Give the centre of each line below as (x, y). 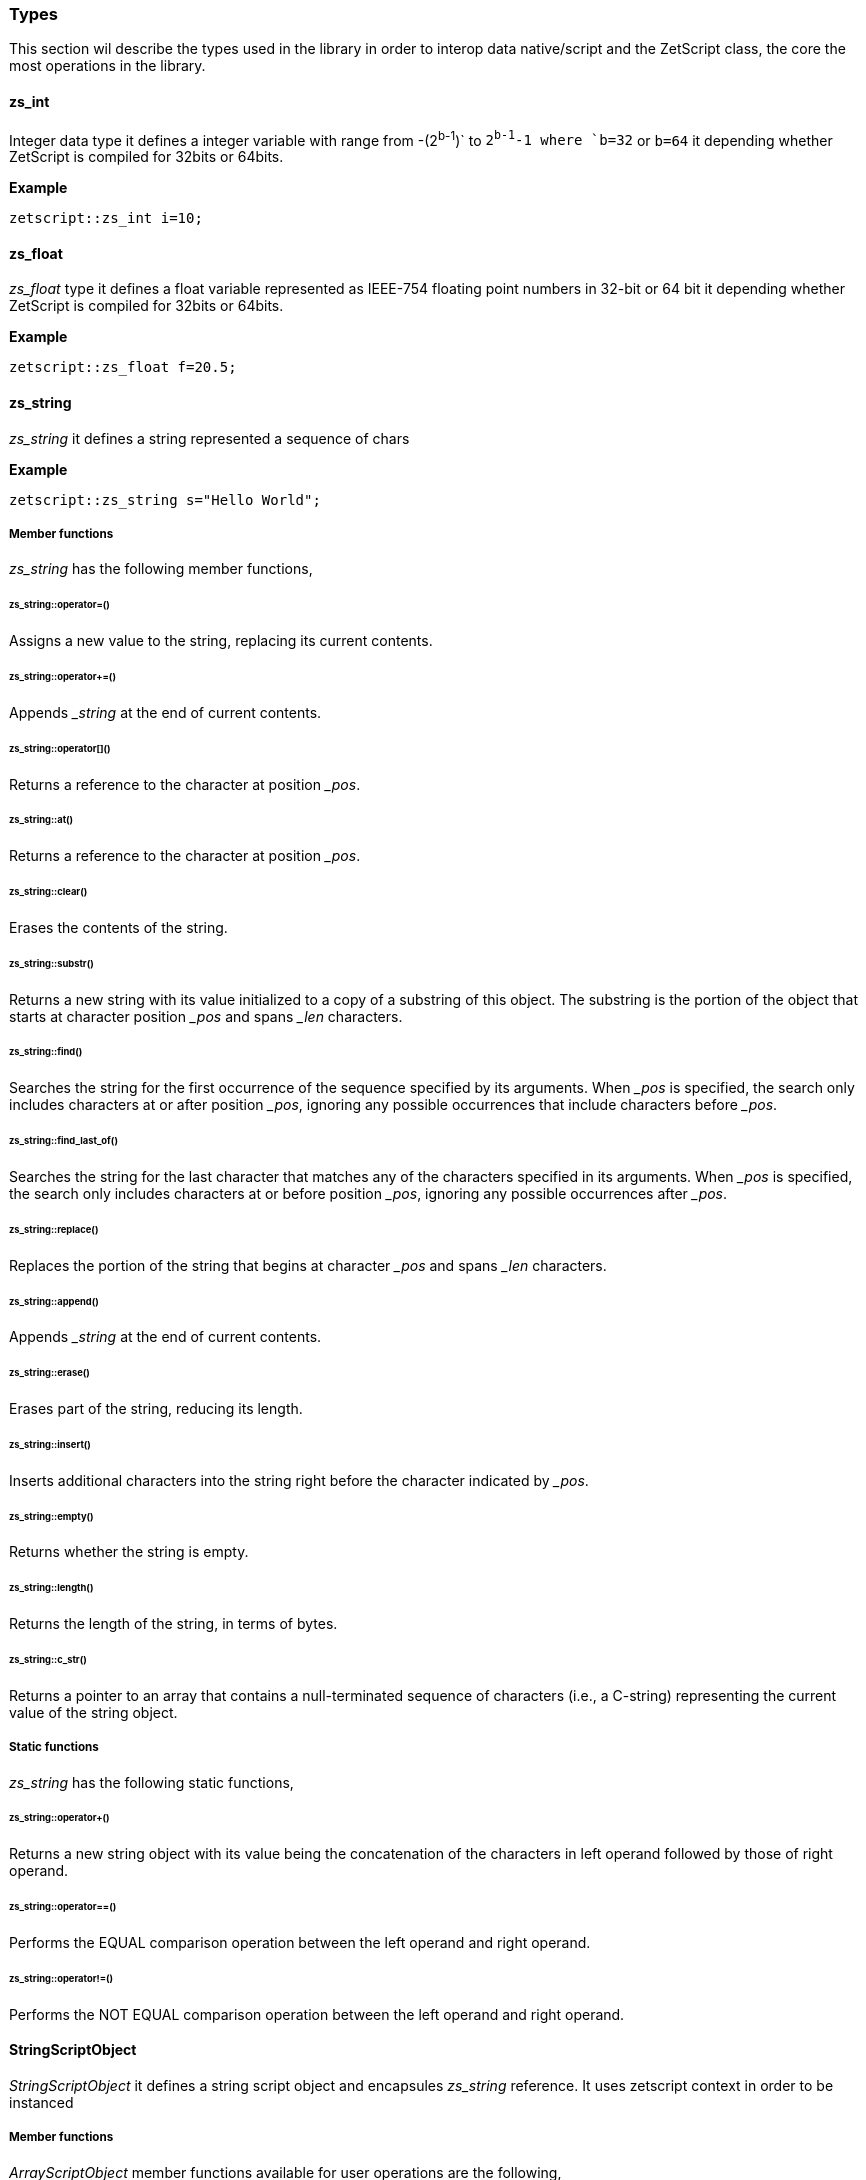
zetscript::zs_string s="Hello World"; (165, 499)
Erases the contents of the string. (118, 927)
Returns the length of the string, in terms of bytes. (173, 1624)
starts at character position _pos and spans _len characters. (206, 1016)
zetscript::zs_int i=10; (106, 218)
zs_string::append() (54, 1301)
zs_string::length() (51, 1588)
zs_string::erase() (49, 1373)
